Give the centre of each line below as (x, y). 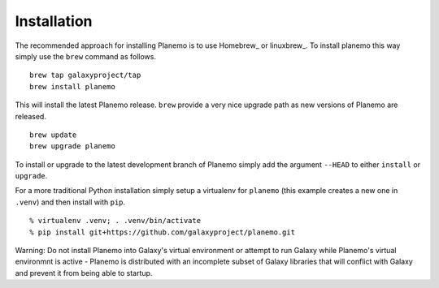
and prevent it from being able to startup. (84, 273)
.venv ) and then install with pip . (70, 202)
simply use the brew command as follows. (85, 56)
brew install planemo (72, 86)
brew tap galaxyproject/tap (85, 75)
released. (30, 116)
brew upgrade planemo (72, 146)
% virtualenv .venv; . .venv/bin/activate (115, 221)
